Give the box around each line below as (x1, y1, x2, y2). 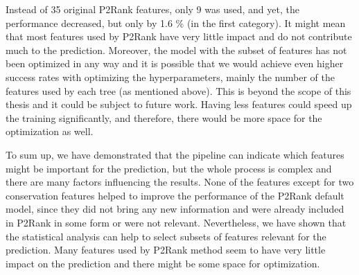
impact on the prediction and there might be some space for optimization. (6, 256, 320, 270)
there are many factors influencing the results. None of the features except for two (6, 175, 354, 189)
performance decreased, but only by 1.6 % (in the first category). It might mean (6, 15, 346, 30)
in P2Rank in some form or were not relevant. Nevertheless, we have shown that (6, 215, 347, 229)
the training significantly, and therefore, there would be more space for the (6, 110, 322, 125)
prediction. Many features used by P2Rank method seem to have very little (6, 242, 326, 257)
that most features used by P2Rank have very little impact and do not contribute (6, 29, 352, 44)
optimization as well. (6, 124, 94, 139)
